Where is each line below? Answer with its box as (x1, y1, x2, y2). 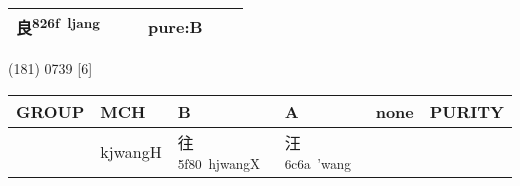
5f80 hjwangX (177, 153, 260, 173)
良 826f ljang (16, 13, 100, 40)
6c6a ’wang (284, 153, 351, 173)
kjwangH (100, 139, 162, 163)
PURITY (429, 99, 504, 123)
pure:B (147, 14, 203, 38)
